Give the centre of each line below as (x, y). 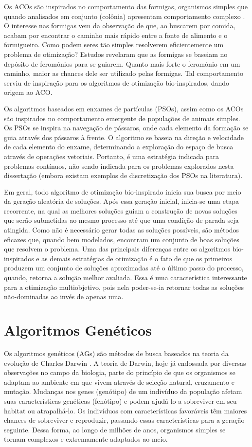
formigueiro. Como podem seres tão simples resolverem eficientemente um (114, 45)
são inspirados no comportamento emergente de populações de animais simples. (122, 118)
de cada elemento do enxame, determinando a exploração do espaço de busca (119, 147)
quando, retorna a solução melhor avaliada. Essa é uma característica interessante (126, 277)
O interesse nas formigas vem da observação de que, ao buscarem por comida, (120, 26)
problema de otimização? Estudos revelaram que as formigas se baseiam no (116, 54)
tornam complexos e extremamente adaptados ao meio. (86, 439)
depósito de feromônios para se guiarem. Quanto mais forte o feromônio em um (122, 63)
